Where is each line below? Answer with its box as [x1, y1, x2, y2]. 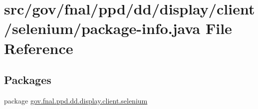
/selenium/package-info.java [4, 18, 201, 38]
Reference [4, 37, 73, 58]
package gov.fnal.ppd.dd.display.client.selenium [4, 95, 148, 105]
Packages [4, 72, 51, 87]
